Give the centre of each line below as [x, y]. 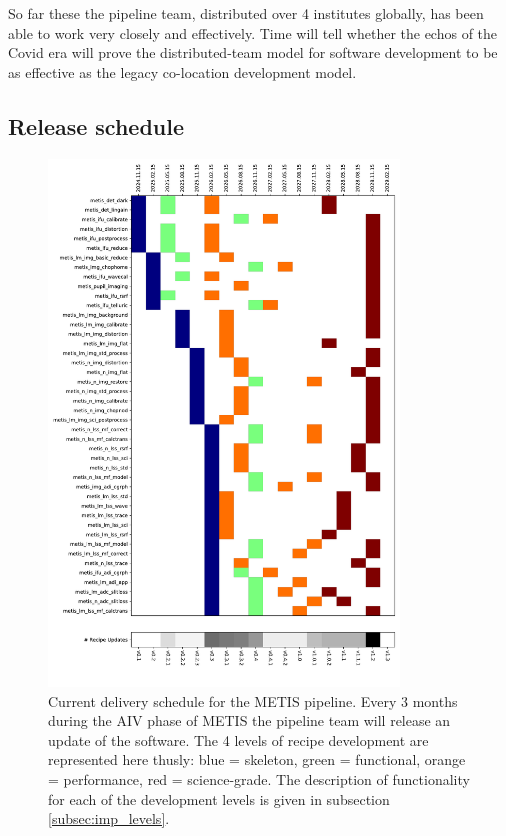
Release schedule [96, 125]
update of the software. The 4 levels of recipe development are [238, 739]
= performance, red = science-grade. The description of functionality [259, 778]
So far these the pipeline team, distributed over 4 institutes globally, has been [246, 13]
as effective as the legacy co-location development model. [182, 71]
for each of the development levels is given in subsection [219, 798]
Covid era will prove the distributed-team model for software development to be [253, 52]
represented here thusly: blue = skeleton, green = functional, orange [257, 759]
